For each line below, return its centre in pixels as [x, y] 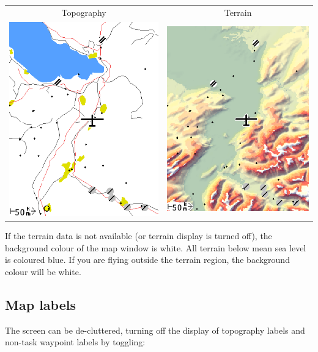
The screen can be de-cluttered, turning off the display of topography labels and [155, 330]
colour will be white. [43, 272]
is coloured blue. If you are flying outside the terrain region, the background [147, 260]
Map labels [40, 305]
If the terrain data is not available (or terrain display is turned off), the [139, 236]
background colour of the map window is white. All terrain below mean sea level [156, 247]
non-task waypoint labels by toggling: [75, 342]
